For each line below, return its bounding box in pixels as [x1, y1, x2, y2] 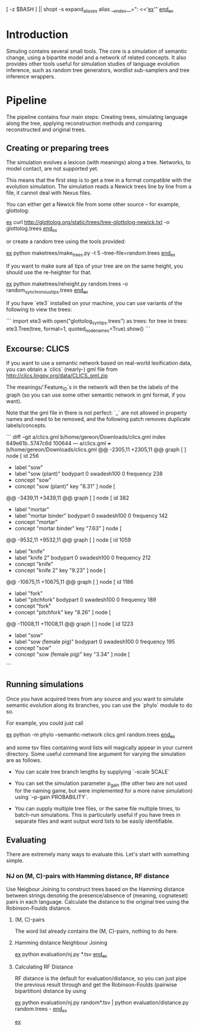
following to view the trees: [6, 306, 72, 313]
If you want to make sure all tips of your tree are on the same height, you [6, 262, 184, 270]
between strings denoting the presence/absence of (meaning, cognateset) [6, 892, 188, 899]
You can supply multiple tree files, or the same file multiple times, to [14, 805, 181, 812]
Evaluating [6, 835, 47, 845]
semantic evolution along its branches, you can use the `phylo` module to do [6, 702, 192, 709]
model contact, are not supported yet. [6, 165, 99, 172]
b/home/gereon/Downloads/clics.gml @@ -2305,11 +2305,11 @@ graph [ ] [6, 446, 187, 453]
